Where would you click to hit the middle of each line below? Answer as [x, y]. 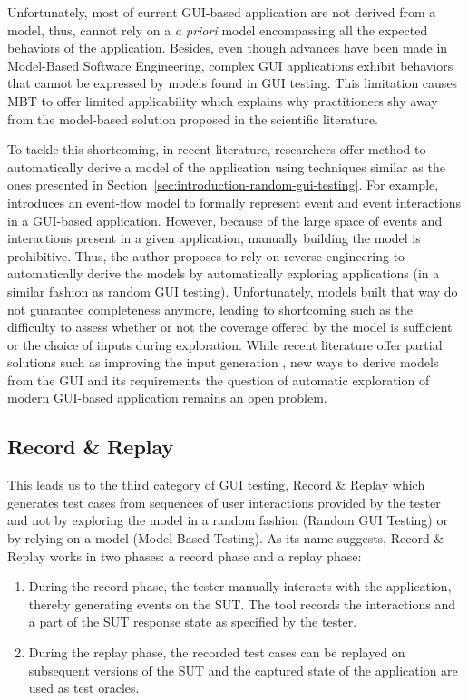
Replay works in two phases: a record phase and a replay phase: [185, 555]
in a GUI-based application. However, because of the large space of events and [225, 220]
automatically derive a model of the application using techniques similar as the [226, 166]
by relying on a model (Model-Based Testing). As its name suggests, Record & [226, 538]
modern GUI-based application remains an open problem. [167, 398]
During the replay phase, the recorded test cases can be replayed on [217, 652]
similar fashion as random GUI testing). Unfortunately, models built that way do [233, 291]
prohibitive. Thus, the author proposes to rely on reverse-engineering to [206, 255]
